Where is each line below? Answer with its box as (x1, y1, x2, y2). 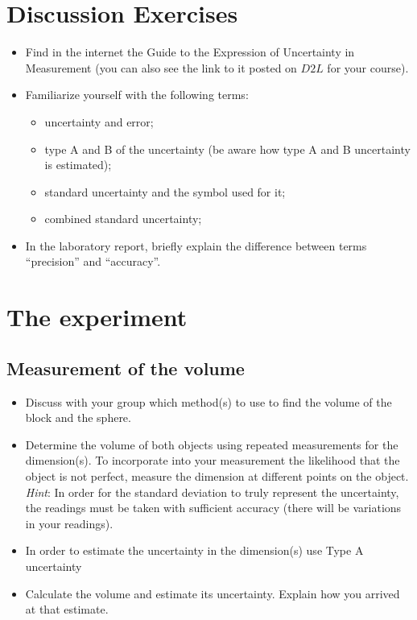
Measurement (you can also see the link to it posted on (25, 59, 297, 76)
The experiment (6, 300, 188, 333)
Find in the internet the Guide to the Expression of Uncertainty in (25, 43, 355, 60)
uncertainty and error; (44, 113, 154, 130)
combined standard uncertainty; (44, 210, 202, 227)
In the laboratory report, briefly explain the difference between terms (25, 237, 367, 254)
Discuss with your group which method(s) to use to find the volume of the (25, 393, 392, 410)
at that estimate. (25, 601, 109, 618)
